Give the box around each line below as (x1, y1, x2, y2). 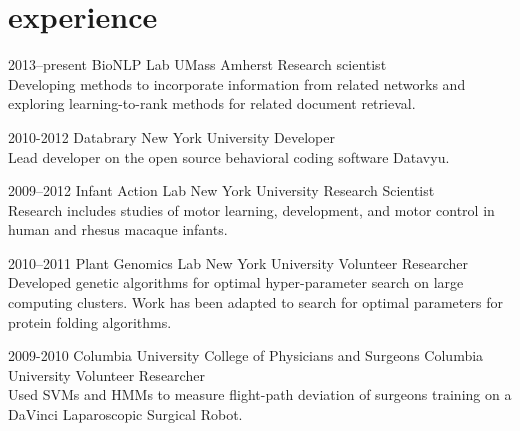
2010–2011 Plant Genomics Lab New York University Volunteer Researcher (8, 252, 469, 273)
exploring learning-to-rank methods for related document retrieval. (8, 93, 416, 114)
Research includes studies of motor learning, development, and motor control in (8, 199, 495, 220)
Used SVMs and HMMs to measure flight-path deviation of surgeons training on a (8, 384, 512, 405)
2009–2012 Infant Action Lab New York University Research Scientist (8, 180, 435, 201)
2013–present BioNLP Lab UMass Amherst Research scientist (8, 54, 387, 75)
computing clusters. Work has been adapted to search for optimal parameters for (8, 292, 503, 313)
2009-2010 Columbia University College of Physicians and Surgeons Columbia (8, 345, 484, 366)
